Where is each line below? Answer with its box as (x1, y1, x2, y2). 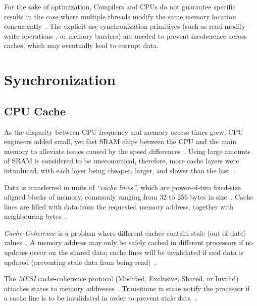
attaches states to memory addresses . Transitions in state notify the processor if (4, 283, 250, 293)
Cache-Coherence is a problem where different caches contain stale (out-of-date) (4, 227, 246, 238)
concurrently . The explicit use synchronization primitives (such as (4, 21, 207, 31)
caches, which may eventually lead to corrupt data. (4, 40, 159, 51)
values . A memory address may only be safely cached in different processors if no (4, 237, 253, 248)
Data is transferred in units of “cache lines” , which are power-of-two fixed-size (4, 182, 241, 192)
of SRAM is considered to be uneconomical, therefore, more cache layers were (4, 155, 239, 166)
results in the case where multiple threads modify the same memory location (4, 11, 236, 21)
